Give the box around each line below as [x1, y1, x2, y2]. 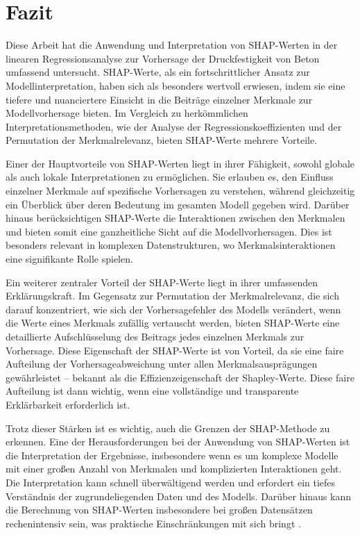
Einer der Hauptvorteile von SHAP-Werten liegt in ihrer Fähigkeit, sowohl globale [6, 156, 355, 170]
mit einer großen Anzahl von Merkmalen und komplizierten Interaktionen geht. [6, 461, 342, 476]
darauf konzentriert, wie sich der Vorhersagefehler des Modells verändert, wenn [6, 302, 341, 316]
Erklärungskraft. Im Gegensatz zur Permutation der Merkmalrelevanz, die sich [6, 288, 339, 303]
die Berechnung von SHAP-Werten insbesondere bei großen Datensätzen [6, 502, 313, 517]
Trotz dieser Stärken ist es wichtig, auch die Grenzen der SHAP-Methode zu [6, 420, 330, 435]
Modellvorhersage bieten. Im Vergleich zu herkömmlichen [6, 106, 248, 120]
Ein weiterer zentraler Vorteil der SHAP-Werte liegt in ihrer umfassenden [6, 274, 318, 289]
